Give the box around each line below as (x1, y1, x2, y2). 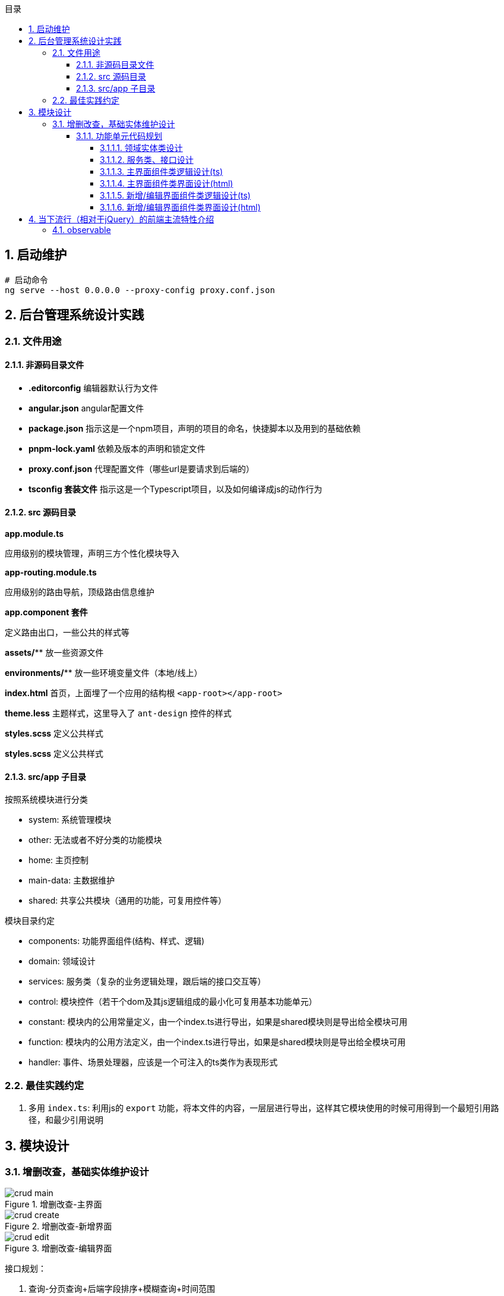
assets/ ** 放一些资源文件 (5, 647, 104, 658)
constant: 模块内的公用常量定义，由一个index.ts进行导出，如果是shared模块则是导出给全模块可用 (28, 1017, 408, 1027)
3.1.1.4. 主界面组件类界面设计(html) (100, 178, 233, 188)
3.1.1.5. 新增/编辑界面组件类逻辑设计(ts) (100, 190, 251, 200)
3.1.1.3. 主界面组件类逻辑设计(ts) (100, 166, 223, 177)
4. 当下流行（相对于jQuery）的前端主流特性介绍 (28, 214, 214, 224)
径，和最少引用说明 (28, 1115, 103, 1125)
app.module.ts (5, 529, 64, 539)
